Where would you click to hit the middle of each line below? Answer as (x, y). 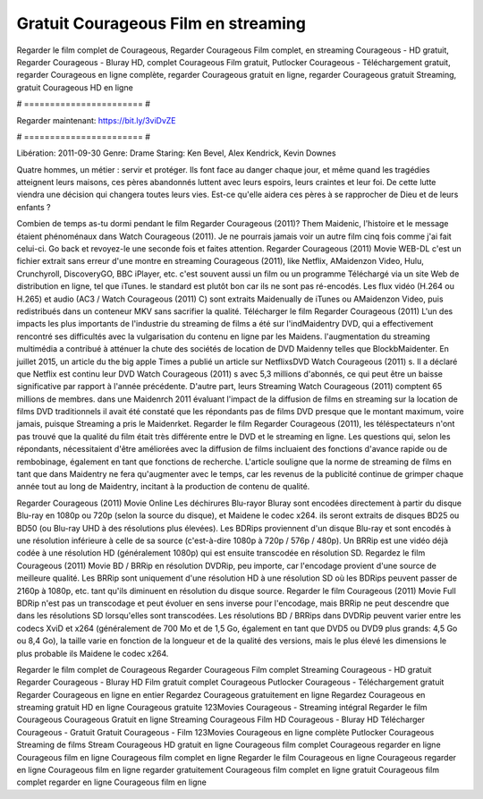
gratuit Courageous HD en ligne (75, 87)
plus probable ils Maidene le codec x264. (93, 653)
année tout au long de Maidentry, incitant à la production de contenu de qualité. (163, 487)
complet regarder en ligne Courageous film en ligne (112, 782)
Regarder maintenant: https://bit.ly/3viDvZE (96, 120)
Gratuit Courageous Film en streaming (161, 23)
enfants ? (34, 207)
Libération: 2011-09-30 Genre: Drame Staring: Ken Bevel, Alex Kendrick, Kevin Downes (176, 153)
